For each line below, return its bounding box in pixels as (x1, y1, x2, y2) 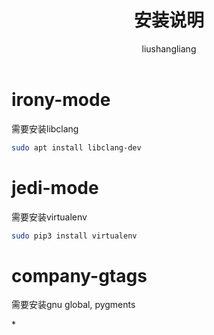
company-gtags (11, 264, 148, 287)
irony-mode (11, 88, 111, 111)
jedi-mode (11, 176, 99, 199)
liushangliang (141, 42, 197, 55)
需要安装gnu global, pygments (11, 299, 136, 311)
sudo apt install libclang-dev (11, 142, 142, 153)
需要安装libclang (11, 122, 79, 135)
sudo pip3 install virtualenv (11, 231, 138, 241)
